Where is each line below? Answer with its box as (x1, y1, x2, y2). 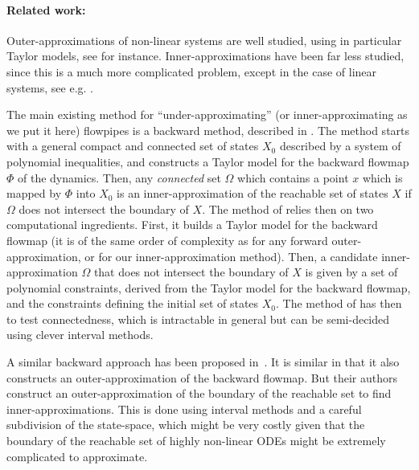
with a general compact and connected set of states (6, 137, 259, 154)
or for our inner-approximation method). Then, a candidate (84, 247, 378, 264)
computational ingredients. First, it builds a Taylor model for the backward (6, 216, 378, 233)
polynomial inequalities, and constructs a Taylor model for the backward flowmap (6, 153, 409, 170)
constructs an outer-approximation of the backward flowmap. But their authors (6, 369, 398, 386)
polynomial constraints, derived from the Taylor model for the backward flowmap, (6, 279, 411, 296)
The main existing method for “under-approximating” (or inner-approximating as (6, 106, 408, 123)
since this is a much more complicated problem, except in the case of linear (6, 63, 377, 80)
